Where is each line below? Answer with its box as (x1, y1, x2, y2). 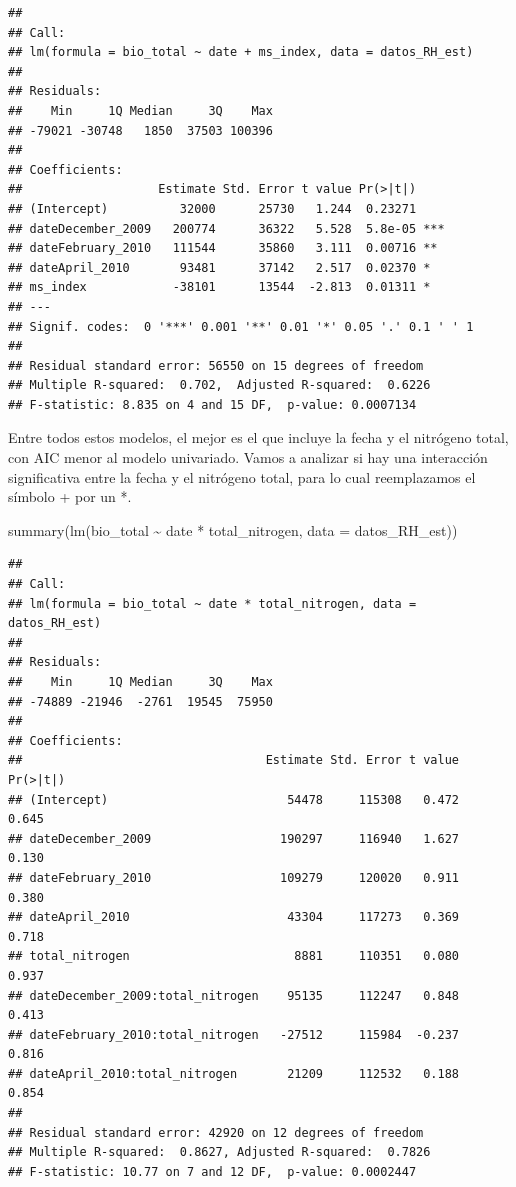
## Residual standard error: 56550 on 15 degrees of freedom (8, 358, 424, 373)
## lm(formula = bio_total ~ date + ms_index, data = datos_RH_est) (8, 45, 474, 60)
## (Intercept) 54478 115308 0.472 (8, 792, 460, 807)
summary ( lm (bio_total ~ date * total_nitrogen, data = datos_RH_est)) (8, 519, 458, 540)
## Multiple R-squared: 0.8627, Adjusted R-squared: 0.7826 (8, 1145, 431, 1160)
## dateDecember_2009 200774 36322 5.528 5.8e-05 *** (8, 221, 445, 236)
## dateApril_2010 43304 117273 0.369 (8, 910, 460, 925)
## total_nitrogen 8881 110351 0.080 (8, 949, 460, 964)
